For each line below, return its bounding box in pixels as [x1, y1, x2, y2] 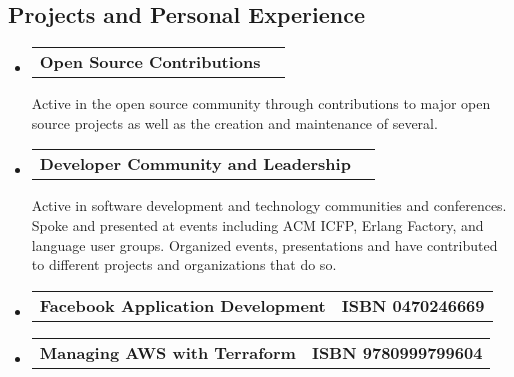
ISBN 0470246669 [341, 293, 485, 317]
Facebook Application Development [39, 293, 326, 317]
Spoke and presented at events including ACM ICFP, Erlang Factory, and [31, 214, 484, 235]
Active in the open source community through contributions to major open [31, 93, 491, 114]
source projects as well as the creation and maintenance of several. [31, 112, 438, 133]
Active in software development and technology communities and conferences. [31, 195, 507, 216]
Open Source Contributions [39, 50, 261, 74]
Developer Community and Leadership [39, 152, 351, 176]
